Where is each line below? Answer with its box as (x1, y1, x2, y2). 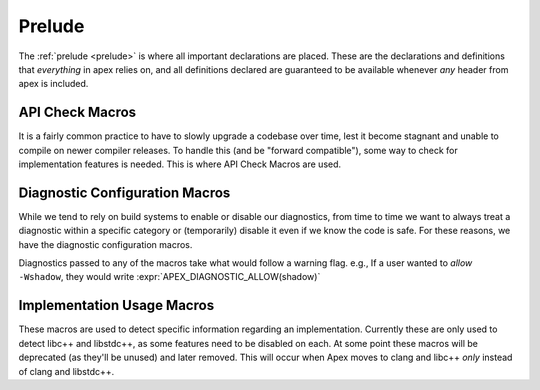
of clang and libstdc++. (18, 365, 115, 377)
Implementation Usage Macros (18, 297, 215, 314)
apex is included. (18, 78, 89, 90)
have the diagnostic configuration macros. (18, 238, 193, 250)
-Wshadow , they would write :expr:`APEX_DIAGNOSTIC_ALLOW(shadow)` (18, 271, 321, 283)
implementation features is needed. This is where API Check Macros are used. (18, 158, 342, 170)
